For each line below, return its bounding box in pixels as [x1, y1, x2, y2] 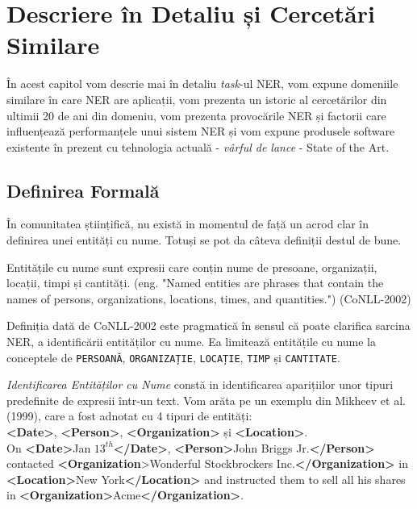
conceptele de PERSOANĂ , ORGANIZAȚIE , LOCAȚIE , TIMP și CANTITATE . [6, 348, 340, 365]
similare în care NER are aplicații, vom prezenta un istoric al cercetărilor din [6, 90, 387, 107]
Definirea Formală [6, 177, 160, 202]
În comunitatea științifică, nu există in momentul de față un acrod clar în [6, 215, 369, 232]
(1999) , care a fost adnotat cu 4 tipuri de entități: [6, 407, 252, 424]
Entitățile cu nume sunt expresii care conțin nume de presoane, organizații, [6, 258, 377, 275]
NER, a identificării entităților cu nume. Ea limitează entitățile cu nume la [6, 333, 376, 350]
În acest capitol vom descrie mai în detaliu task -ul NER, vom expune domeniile [6, 75, 398, 92]
